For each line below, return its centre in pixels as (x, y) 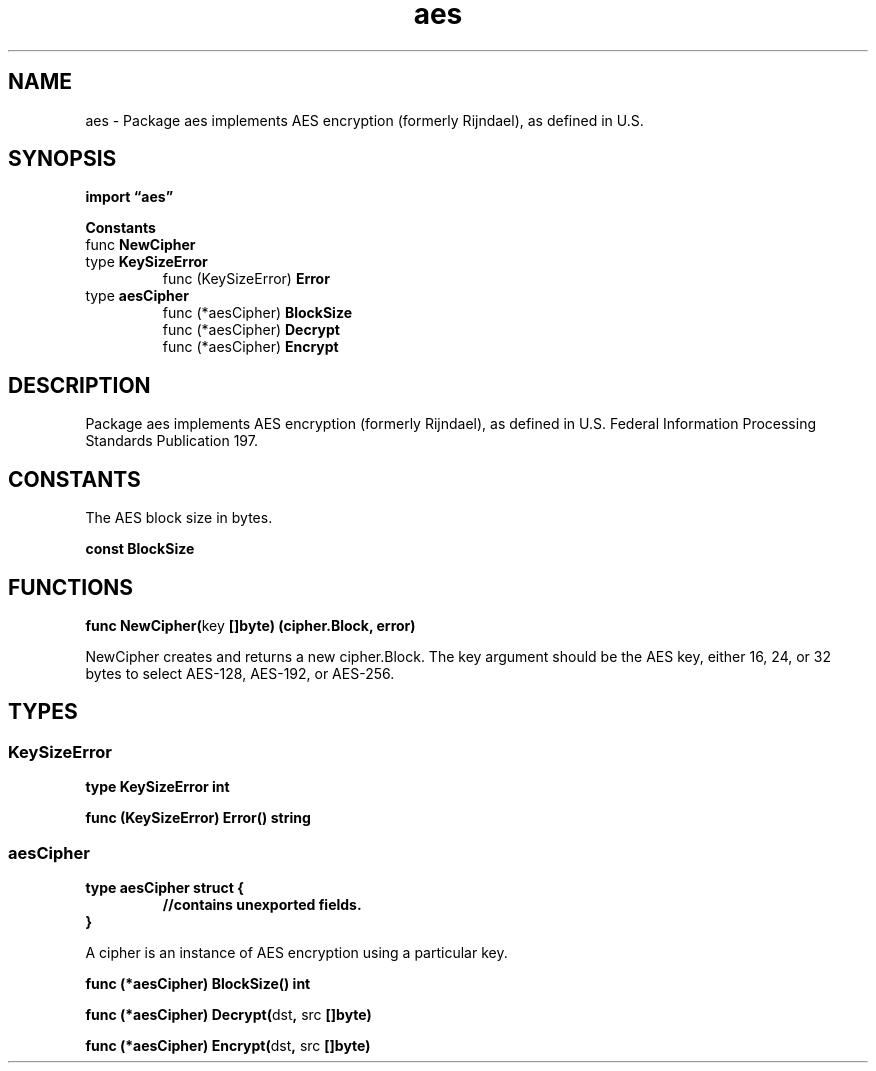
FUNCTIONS (71, 587)
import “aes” (129, 197)
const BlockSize (140, 549)
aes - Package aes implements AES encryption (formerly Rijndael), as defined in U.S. (364, 120)
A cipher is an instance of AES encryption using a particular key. (296, 952)
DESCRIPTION (79, 385)
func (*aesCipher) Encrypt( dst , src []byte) (228, 1045)
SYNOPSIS (62, 159)
